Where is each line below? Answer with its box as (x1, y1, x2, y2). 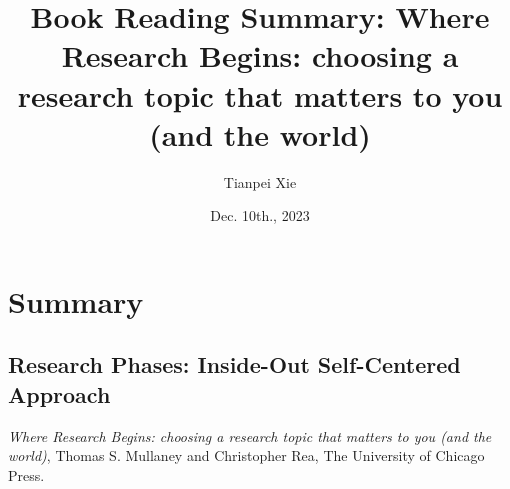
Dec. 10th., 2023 (210, 205, 310, 226)
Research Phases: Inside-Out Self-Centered (8, 349, 461, 380)
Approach (8, 378, 111, 409)
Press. (8, 464, 45, 485)
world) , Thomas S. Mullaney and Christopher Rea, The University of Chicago (8, 445, 485, 466)
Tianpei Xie (223, 171, 297, 192)
